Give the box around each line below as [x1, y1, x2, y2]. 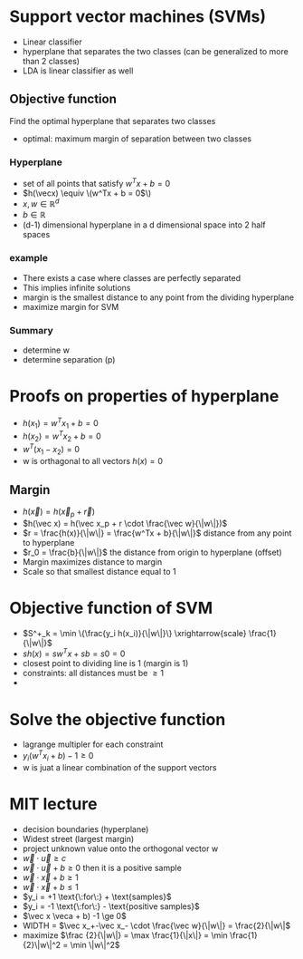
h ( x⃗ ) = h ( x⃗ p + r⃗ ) [22, 506, 95, 518]
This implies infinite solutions [22, 282, 131, 293]
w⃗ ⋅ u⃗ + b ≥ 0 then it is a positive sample [22, 862, 183, 873]
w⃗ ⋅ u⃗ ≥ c [22, 852, 67, 863]
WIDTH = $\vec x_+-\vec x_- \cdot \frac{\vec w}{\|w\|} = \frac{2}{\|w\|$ [22, 920, 291, 931]
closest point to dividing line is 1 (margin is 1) [22, 658, 189, 669]
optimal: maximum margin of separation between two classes [22, 133, 251, 144]
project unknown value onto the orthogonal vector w [22, 843, 219, 854]
